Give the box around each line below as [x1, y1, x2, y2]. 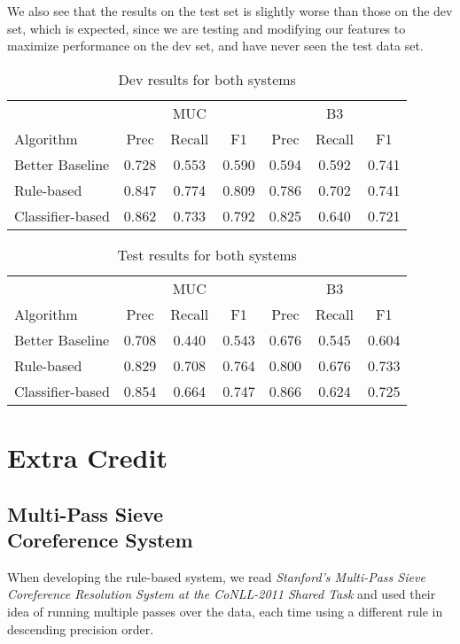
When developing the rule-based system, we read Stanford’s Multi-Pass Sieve [7, 567, 425, 586]
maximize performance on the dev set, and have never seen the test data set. [7, 36, 424, 55]
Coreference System [7, 525, 193, 553]
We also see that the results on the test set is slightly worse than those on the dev [7, 2, 453, 19]
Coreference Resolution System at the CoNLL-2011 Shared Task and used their [7, 585, 436, 603]
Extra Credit [7, 438, 168, 475]
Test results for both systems [117, 244, 297, 265]
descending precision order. [7, 619, 154, 638]
